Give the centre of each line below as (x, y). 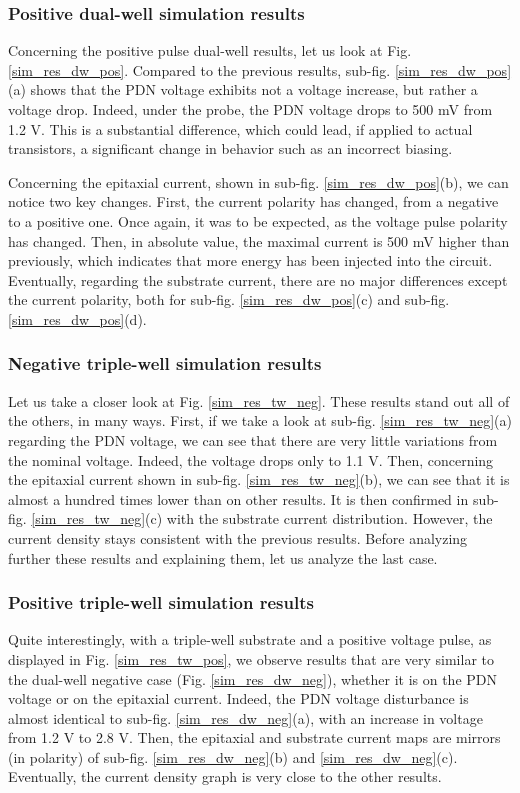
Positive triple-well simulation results (161, 602)
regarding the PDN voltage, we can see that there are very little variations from (253, 439)
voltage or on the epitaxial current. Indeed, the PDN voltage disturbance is (238, 698)
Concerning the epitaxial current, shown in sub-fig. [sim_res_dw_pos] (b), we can (258, 181)
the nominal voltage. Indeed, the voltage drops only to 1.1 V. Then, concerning (251, 459)
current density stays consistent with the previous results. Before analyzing (238, 537)
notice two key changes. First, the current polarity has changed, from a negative (253, 201)
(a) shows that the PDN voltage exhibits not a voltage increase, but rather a (243, 89)
